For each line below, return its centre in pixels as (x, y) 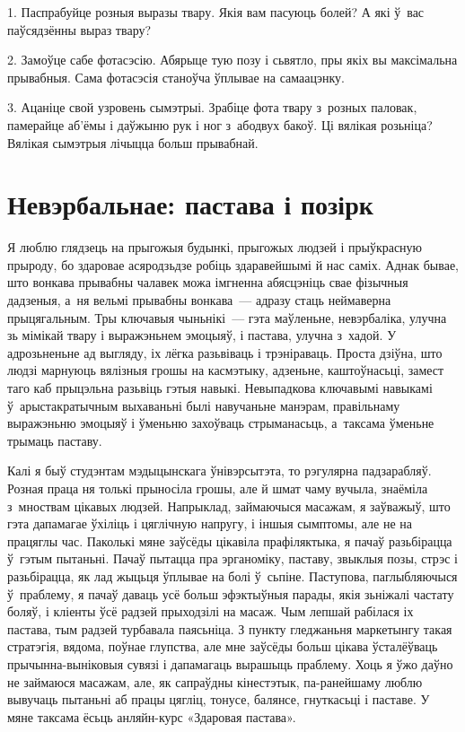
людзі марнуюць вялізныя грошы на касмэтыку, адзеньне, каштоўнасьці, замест (226, 370)
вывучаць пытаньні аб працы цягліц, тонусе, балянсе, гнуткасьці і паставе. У (219, 699)
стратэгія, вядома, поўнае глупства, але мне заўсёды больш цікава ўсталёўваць (223, 646)
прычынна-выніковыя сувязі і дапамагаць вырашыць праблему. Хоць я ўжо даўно (230, 663)
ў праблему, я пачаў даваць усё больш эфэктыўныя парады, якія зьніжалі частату (231, 593)
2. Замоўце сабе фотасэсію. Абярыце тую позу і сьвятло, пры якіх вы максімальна (232, 60)
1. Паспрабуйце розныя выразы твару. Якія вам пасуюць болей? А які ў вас (216, 12)
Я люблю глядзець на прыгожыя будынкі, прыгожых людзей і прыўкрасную (215, 247)
